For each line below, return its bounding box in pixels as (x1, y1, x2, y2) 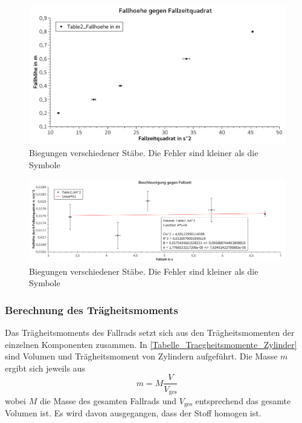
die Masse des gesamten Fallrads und (39, 394, 177, 407)
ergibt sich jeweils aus (5, 361, 85, 374)
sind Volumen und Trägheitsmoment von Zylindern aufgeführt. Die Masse (5, 350, 278, 362)
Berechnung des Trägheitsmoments (5, 302, 178, 317)
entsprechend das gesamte (195, 394, 291, 407)
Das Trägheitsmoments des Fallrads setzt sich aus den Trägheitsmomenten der (5, 326, 295, 339)
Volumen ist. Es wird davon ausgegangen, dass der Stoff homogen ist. (5, 407, 262, 419)
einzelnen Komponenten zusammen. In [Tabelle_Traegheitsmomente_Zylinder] (5, 338, 297, 350)
